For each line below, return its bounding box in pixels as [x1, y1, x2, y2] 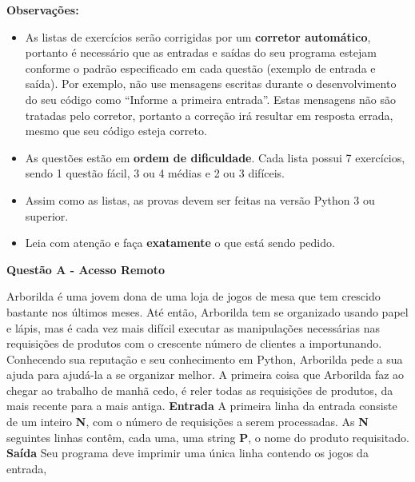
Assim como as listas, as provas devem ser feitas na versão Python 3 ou [25, 191, 375, 208]
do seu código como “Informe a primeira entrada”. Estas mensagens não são [25, 90, 396, 107]
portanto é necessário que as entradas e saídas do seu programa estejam [25, 44, 377, 61]
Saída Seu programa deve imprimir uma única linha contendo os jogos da [6, 444, 369, 461]
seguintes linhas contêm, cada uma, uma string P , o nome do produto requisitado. [6, 428, 409, 445]
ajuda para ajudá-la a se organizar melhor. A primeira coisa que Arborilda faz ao [6, 366, 405, 383]
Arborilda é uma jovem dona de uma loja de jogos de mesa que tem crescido [6, 288, 381, 305]
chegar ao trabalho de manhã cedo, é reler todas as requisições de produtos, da [6, 381, 393, 398]
